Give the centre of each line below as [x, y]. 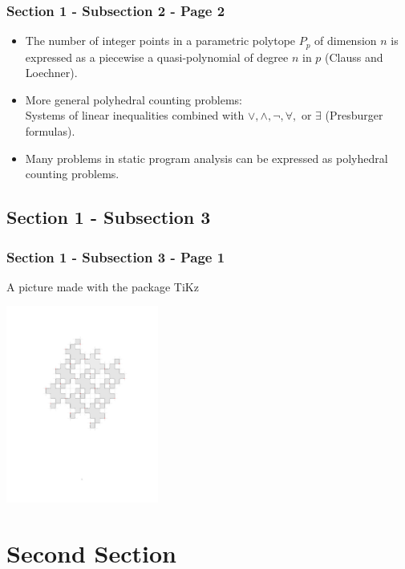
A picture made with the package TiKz [103, 286]
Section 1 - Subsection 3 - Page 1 [116, 256]
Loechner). [51, 73]
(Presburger [354, 115]
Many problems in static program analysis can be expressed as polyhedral [207, 158]
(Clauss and [354, 57]
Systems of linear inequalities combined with [135, 115]
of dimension [346, 41]
